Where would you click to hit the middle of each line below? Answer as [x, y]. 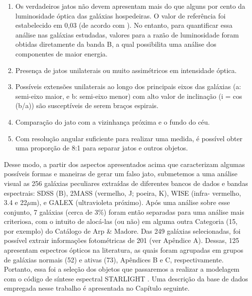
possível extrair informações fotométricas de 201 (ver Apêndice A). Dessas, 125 [122, 240]
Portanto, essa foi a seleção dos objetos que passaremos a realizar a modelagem [122, 269]
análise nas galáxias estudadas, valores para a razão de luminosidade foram [127, 34]
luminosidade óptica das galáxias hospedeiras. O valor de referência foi [120, 15]
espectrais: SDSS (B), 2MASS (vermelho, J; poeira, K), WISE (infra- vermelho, [123, 193]
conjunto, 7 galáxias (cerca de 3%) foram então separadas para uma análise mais [124, 212]
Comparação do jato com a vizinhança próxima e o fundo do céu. [113, 121]
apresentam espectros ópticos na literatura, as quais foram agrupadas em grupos [124, 250]
